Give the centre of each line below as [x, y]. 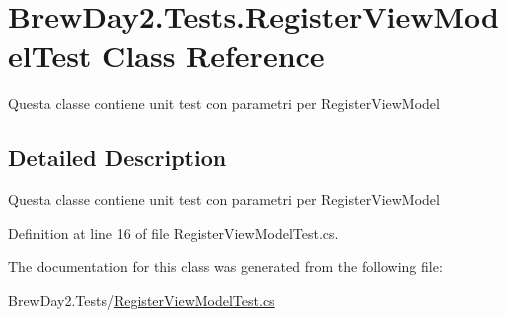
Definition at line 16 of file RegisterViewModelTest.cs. [173, 232]
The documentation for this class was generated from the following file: [225, 266]
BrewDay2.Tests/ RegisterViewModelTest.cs [141, 299]
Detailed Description [117, 157]
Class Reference [213, 55]
